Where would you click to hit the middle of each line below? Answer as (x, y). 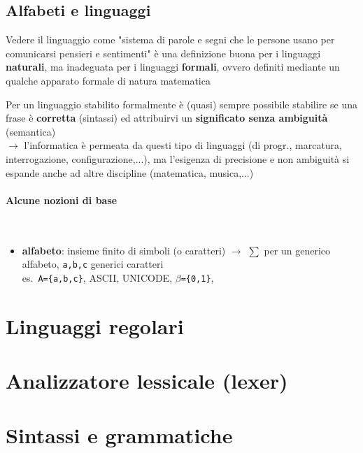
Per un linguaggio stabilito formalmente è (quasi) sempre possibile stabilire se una (181, 104)
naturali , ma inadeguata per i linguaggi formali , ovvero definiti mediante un (173, 67)
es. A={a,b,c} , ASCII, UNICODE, (97, 277)
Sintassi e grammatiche (119, 435)
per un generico (297, 250)
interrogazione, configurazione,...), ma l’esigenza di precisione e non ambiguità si (178, 158)
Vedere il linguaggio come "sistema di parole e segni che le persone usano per (170, 39)
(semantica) (31, 131)
